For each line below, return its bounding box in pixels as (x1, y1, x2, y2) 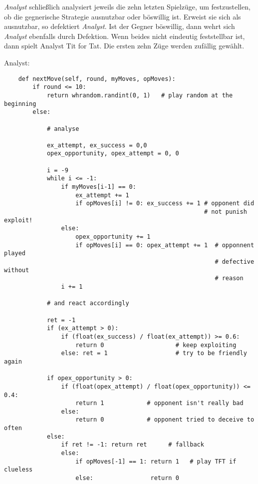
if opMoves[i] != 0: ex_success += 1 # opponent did (75, 200, 255, 207)
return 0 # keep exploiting (75, 341, 237, 349)
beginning (4, 100, 36, 107)
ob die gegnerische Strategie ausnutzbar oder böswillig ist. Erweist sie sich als (4, 11, 241, 21)
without (4, 266, 29, 274)
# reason (215, 275, 244, 282)
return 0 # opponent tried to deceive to (75, 416, 255, 424)
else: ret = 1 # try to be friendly (61, 350, 247, 357)
